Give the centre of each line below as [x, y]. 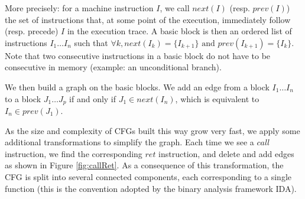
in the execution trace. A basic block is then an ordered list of [179, 31]
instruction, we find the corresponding [74, 153]
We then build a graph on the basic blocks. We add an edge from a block [137, 87]
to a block [23, 98]
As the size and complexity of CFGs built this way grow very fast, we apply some [152, 130]
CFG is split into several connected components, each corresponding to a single [148, 176]
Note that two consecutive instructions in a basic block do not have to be [138, 55]
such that [91, 42]
